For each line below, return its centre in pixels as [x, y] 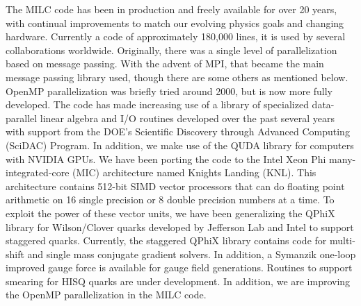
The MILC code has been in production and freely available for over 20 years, [171, 9]
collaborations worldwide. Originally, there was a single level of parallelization [171, 50]
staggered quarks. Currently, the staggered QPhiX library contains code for [166, 240]
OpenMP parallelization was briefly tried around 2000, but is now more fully [169, 91]
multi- [342, 240]
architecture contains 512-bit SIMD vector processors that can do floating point [175, 186]
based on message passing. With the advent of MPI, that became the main [165, 63]
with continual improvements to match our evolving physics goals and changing [175, 23]
